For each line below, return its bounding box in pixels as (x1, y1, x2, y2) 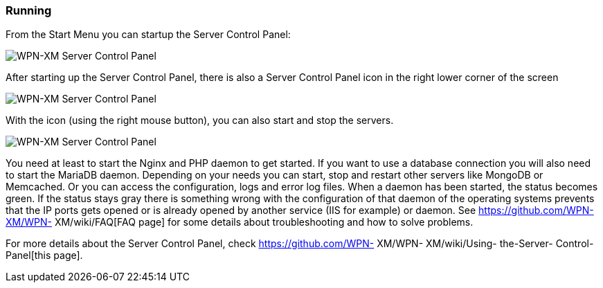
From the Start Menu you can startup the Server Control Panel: (6, 28, 291, 41)
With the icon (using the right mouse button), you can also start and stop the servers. (6, 114, 394, 127)
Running (6, 3, 52, 17)
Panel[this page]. (6, 249, 83, 262)
